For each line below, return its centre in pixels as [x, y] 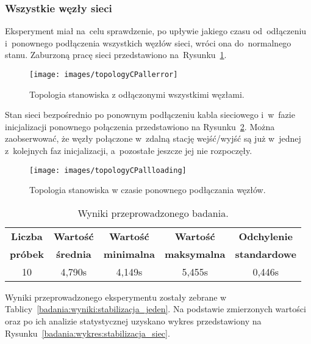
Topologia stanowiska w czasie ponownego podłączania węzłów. [148, 190]
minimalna [129, 254]
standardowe [266, 254]
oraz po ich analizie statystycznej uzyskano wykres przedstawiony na [133, 321]
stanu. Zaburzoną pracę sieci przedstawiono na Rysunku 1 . [116, 55]
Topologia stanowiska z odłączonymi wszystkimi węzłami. [137, 94]
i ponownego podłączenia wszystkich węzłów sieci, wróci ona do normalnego [148, 42]
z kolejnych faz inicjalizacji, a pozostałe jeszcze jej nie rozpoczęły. [129, 151]
